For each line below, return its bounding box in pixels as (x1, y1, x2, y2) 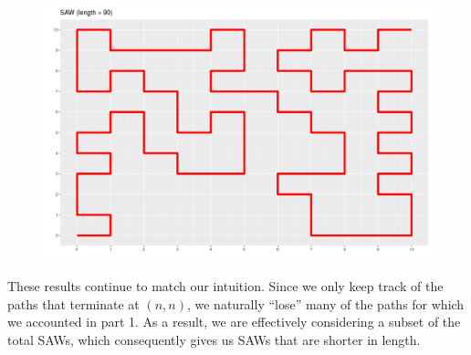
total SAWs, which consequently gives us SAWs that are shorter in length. (7, 329, 421, 349)
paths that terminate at (7, 294, 140, 313)
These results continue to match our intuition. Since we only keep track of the (7, 277, 444, 296)
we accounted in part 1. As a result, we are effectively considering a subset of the (7, 312, 461, 331)
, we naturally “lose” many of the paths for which (186, 294, 465, 313)
